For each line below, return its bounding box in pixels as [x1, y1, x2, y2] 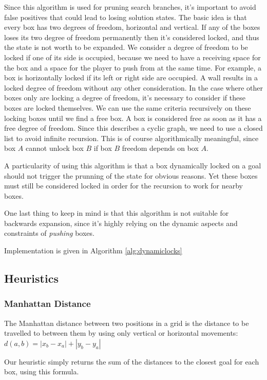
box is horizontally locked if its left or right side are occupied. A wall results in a [4, 72, 258, 83]
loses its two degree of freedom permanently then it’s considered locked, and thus [4, 31, 259, 42]
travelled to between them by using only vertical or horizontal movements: [4, 327, 238, 338]
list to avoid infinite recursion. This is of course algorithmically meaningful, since [4, 132, 259, 143]
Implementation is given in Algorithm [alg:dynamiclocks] [4, 245, 182, 256]
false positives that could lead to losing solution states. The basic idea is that [4, 11, 247, 22]
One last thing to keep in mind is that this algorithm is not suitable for [4, 208, 229, 218]
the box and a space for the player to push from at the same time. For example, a [4, 62, 262, 73]
